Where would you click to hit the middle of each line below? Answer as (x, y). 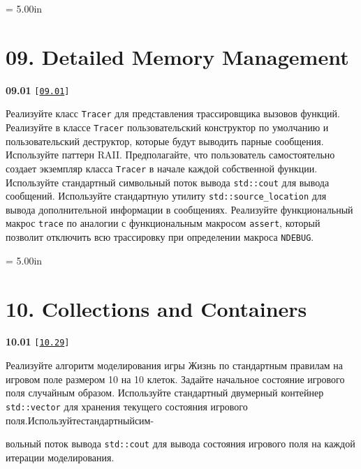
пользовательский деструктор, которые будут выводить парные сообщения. (165, 141)
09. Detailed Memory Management (177, 56)
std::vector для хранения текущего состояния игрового (127, 406)
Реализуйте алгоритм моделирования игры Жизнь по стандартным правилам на (175, 365)
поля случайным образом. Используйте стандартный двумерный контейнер (165, 393)
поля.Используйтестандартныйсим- (80, 420)
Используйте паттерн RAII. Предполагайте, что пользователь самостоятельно (170, 155)
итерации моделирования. (60, 457)
